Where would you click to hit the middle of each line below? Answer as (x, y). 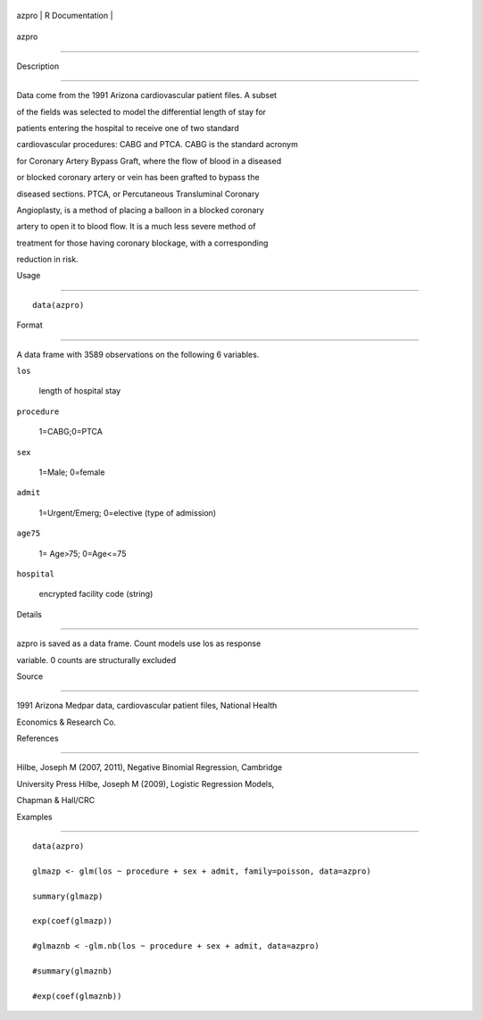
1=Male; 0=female (72, 472)
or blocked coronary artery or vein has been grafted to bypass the (138, 178)
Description (38, 66)
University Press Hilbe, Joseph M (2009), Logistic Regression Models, (145, 784)
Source (30, 676)
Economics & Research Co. (66, 722)
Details (29, 614)
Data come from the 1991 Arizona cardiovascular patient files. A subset (146, 95)
